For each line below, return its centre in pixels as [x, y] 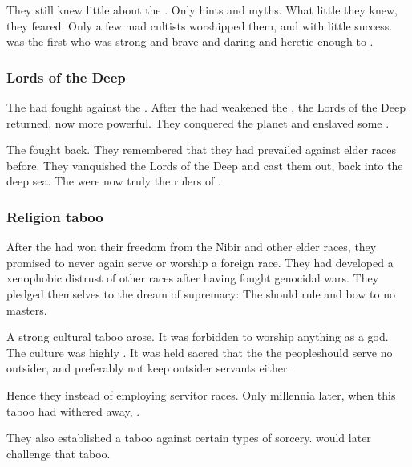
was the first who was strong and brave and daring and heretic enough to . [190, 41]
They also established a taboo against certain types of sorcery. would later [189, 438]
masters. [27, 309]
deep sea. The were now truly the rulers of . [114, 181]
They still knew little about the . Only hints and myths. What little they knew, [202, 10]
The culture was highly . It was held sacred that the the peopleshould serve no [200, 352]
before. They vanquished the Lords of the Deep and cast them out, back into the [205, 165]
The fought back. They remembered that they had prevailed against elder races [202, 150]
